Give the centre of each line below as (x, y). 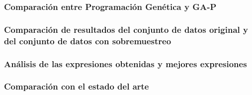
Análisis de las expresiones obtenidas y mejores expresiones (126, 63)
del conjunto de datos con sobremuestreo (88, 41)
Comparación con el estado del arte (77, 86)
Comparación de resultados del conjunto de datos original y (126, 29)
